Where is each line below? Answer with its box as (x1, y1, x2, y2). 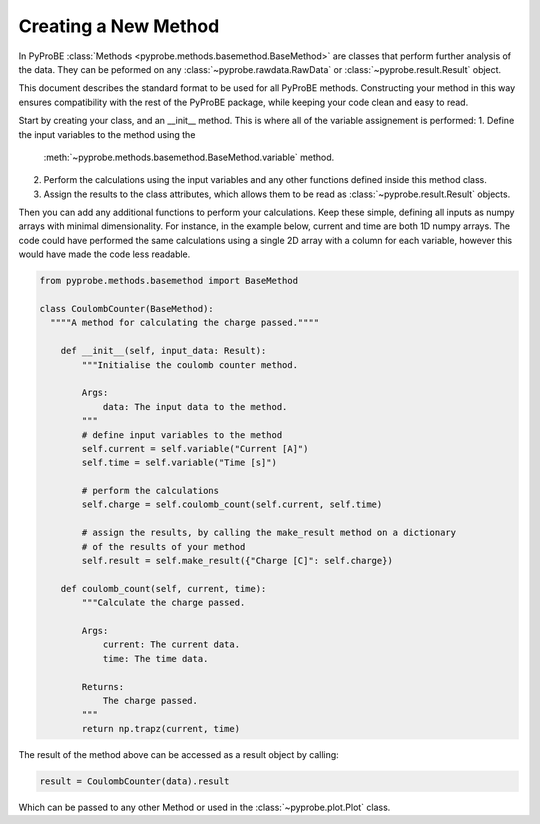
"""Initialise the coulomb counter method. (81, 359, 299, 370)
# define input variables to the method (81, 429, 283, 440)
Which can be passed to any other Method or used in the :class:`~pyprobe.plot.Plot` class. (18, 801, 391, 813)
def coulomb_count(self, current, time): (60, 583, 267, 594)
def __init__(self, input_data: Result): (60, 345, 267, 357)
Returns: (81, 681, 125, 692)
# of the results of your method (81, 541, 246, 552)
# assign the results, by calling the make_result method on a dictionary (81, 527, 457, 539)
